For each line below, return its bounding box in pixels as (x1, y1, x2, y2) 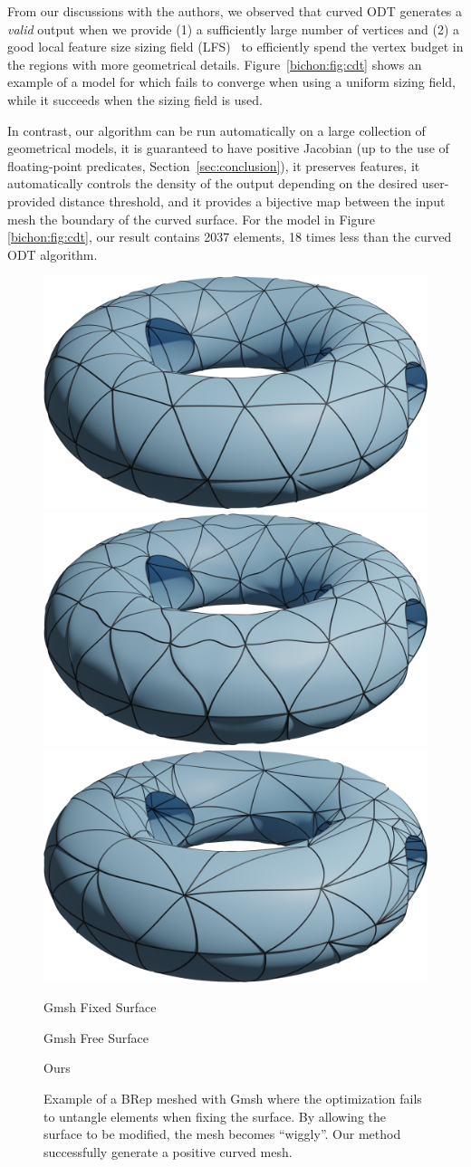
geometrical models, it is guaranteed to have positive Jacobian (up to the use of (7, 139, 449, 158)
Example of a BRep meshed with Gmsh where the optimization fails (43, 1089, 422, 1108)
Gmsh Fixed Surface (43, 998, 157, 1017)
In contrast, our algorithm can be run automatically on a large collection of (7, 120, 426, 139)
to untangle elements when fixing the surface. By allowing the (43, 1106, 386, 1125)
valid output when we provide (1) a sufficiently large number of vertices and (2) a (7, 19, 460, 38)
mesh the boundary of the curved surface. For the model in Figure (7, 209, 375, 228)
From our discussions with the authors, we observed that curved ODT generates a (7, 2, 463, 20)
